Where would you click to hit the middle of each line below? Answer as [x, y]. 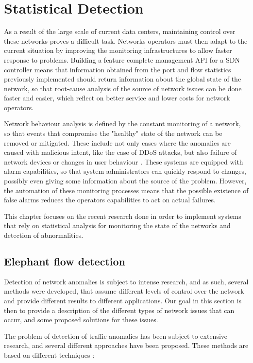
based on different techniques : [49, 355]
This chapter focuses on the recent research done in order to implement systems [123, 216]
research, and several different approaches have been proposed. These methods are [126, 345]
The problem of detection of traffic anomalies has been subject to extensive [116, 336]
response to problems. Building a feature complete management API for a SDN [122, 59]
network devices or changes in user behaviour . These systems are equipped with [124, 161]
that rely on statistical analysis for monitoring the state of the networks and [117, 225]
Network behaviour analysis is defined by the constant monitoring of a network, [122, 124]
